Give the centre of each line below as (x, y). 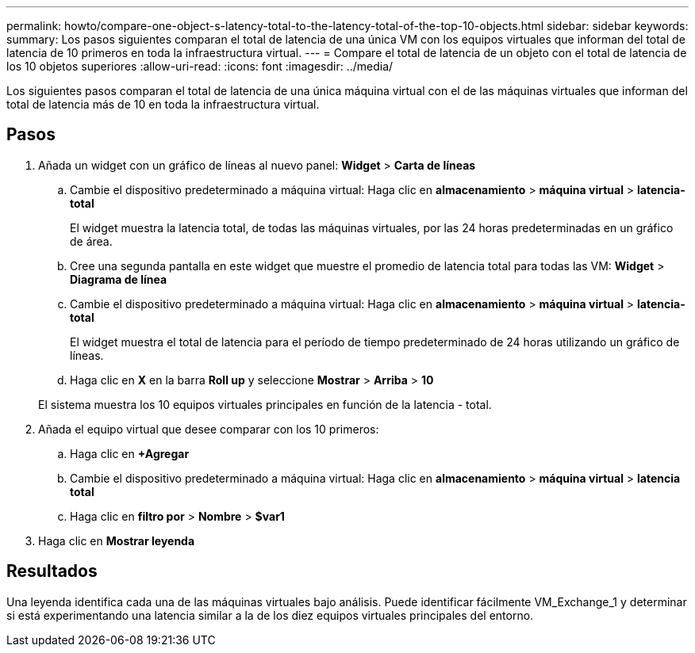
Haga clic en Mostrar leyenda (117, 540)
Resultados (52, 571)
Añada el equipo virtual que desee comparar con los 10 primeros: (209, 429)
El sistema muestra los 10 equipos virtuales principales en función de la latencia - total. (265, 404)
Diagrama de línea (119, 279)
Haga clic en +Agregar (130, 453)
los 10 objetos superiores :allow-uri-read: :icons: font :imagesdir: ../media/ (200, 66)
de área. (91, 241)
